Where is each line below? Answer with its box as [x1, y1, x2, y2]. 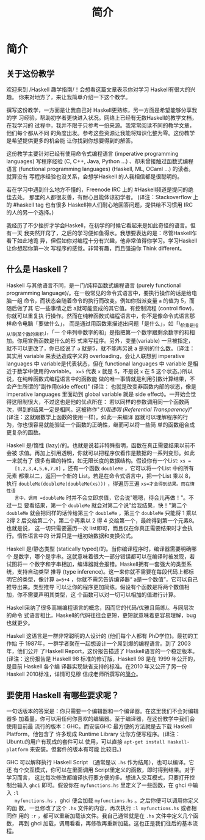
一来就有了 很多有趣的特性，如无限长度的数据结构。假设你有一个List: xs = [6, 457, 191, 464]
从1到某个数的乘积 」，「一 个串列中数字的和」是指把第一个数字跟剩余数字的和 [6, 328, 190, 337]
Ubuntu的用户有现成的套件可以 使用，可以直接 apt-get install [6, 738, 165, 745]
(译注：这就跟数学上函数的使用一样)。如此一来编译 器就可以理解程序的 [6, 414, 183, 421]
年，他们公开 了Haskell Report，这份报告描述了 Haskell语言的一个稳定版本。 [6, 648, 198, 655]
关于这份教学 [6, 68, 55, 79]
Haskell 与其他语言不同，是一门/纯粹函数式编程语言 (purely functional [6, 282, 181, 289]
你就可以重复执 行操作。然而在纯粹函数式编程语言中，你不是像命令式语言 [6, 312, 190, 320]
